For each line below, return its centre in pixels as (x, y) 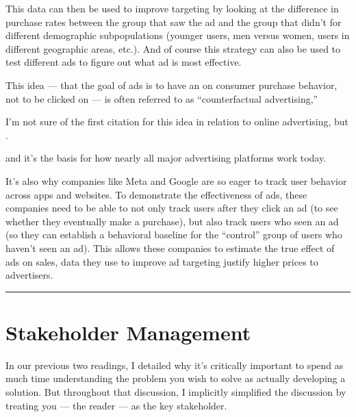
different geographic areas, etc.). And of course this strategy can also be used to (173, 48)
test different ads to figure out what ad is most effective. (124, 62)
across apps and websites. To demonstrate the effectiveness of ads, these (156, 194)
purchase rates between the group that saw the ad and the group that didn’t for (174, 22)
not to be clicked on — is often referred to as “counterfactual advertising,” (162, 98)
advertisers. (29, 275)
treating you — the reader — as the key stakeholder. (116, 405)
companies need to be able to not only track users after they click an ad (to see (172, 208)
